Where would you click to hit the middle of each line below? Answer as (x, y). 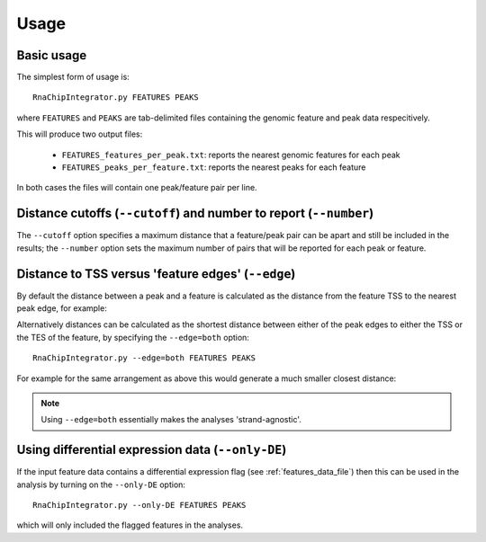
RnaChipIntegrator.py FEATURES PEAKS (116, 98)
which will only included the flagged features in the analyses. (130, 525)
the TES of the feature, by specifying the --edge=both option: (133, 337)
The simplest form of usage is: (73, 77)
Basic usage (52, 55)
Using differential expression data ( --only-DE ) (152, 450)
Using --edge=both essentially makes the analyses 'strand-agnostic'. (171, 420)
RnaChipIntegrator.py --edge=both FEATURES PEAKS (144, 358)
